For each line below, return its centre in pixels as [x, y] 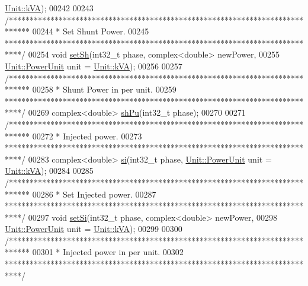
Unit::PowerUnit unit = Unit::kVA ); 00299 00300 [94, 229]
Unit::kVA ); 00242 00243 [49, 8]
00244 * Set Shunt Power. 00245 [91, 31]
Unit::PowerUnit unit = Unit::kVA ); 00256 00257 [94, 66]
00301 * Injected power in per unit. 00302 [108, 252]
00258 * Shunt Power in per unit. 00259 [104, 89]
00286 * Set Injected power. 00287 [94, 194]
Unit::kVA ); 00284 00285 [49, 171]
